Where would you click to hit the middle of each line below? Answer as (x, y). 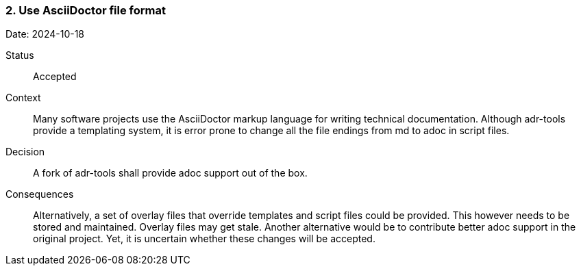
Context (23, 98)
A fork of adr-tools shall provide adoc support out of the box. (170, 173)
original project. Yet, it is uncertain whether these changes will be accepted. (204, 239)
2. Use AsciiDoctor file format (86, 10)
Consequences (40, 194)
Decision (25, 152)
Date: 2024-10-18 (45, 34)
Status (20, 55)
